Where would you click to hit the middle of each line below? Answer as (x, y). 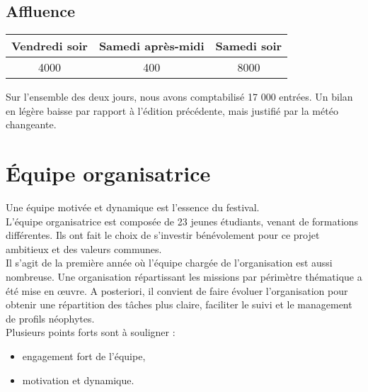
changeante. (31, 124)
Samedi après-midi (151, 46)
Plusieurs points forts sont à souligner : (91, 332)
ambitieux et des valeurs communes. (84, 248)
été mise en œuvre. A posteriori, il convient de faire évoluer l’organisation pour (177, 290)
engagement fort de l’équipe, (84, 356)
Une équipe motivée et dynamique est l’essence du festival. (133, 207)
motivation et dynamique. (78, 380)
